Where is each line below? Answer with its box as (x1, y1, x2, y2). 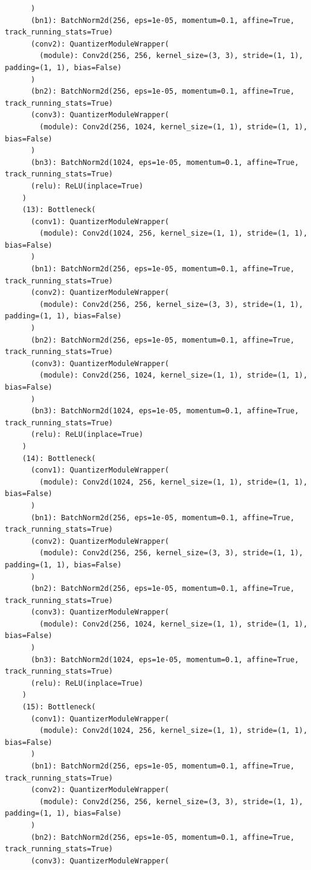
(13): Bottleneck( (22, 205, 96, 214)
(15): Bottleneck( (22, 703, 96, 712)
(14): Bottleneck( (22, 454, 96, 463)
